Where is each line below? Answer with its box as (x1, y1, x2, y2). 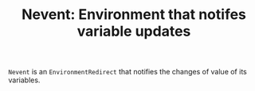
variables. (8, 75, 41, 85)
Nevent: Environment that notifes (21, 6, 247, 24)
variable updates (76, 22, 191, 40)
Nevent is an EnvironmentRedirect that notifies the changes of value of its (8, 67, 247, 77)
